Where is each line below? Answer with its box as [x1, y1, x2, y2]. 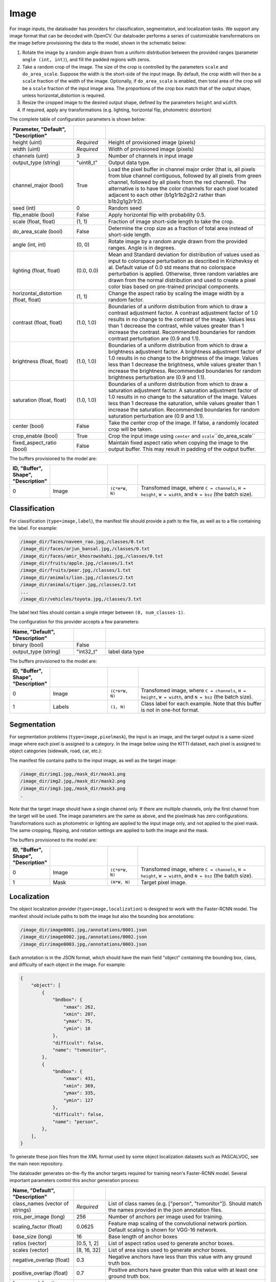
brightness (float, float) [12, 357, 68, 365]
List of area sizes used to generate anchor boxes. [108, 1246, 227, 1253]
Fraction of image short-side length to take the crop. [108, 218, 235, 225]
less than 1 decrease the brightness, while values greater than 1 [108, 360, 261, 368]
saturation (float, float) [12, 396, 66, 404]
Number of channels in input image [108, 152, 193, 159]
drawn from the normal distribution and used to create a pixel [108, 276, 256, 284]
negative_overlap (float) [12, 1256, 70, 1264]
